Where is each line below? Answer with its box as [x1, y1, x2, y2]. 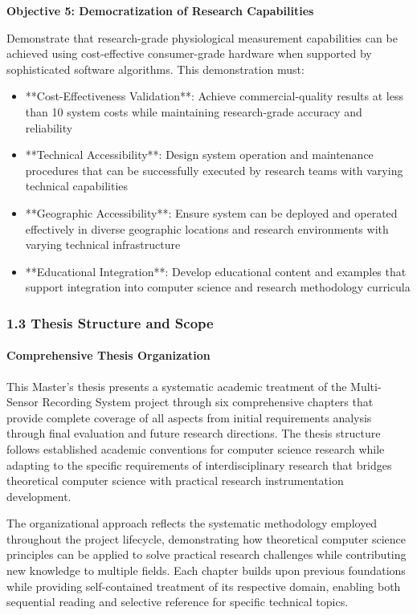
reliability [25, 119, 73, 136]
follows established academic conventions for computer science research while [6, 440, 385, 457]
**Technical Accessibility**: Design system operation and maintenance [25, 146, 374, 163]
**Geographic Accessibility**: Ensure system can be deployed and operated [25, 204, 398, 221]
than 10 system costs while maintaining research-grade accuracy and [25, 103, 362, 120]
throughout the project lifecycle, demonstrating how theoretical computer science [6, 530, 406, 547]
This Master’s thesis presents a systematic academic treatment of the [6, 377, 347, 394]
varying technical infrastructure [25, 236, 181, 253]
